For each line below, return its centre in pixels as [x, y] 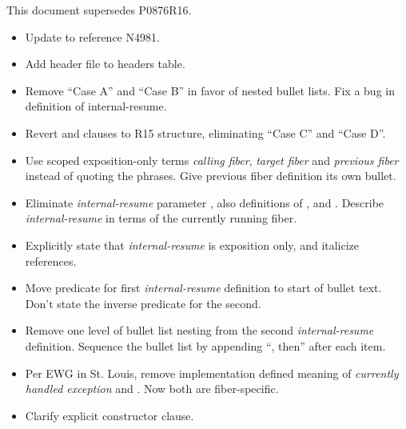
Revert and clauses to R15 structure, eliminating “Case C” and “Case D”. [205, 132]
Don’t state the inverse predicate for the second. [143, 303]
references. [51, 261]
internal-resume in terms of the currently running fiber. [161, 218]
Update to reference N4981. [92, 36]
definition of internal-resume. [96, 106]
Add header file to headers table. [105, 64]
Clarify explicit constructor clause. [109, 415]
